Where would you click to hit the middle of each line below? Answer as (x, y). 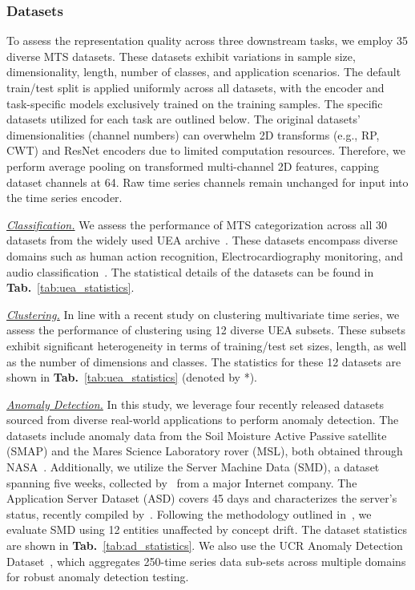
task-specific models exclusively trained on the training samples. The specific (195, 103)
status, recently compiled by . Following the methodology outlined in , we (189, 513)
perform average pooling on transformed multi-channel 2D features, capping (193, 166)
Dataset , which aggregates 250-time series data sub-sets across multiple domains (206, 561)
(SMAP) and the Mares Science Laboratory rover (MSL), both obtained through (205, 451)
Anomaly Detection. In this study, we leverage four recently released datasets (195, 404)
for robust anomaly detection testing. (98, 577)
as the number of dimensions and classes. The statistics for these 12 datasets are (204, 361)
